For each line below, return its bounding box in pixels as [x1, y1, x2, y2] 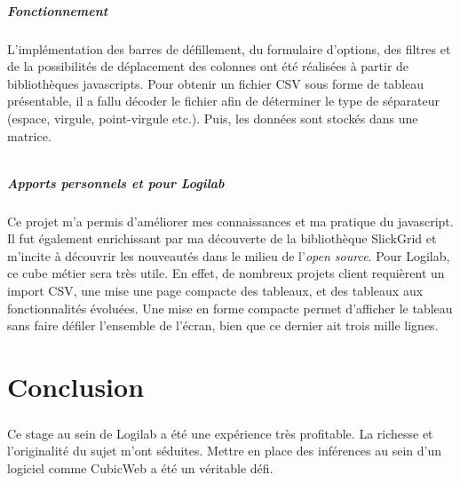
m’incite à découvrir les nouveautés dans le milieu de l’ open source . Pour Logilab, [7, 246, 450, 265]
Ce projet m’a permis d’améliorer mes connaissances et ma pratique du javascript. [7, 211, 454, 230]
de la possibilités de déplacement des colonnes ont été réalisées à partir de [7, 57, 409, 75]
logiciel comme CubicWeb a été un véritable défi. [7, 458, 274, 477]
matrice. [7, 126, 52, 145]
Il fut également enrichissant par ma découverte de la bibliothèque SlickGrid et [7, 229, 437, 248]
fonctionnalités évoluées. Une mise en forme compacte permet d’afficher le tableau [7, 298, 453, 317]
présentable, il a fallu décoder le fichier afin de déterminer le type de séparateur [7, 91, 440, 110]
